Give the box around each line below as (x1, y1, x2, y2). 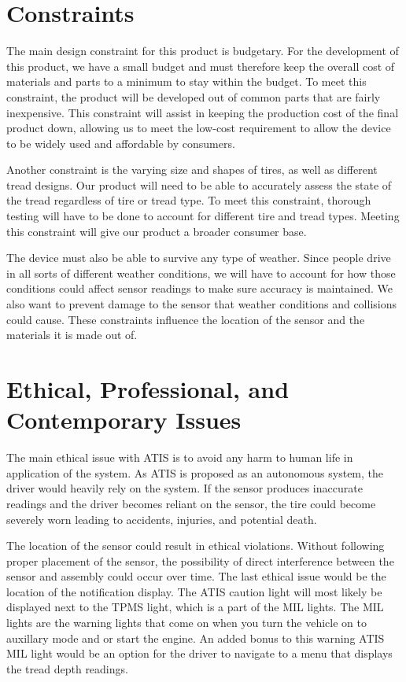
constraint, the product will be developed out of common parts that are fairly (6, 88, 381, 105)
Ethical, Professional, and (6, 373, 290, 404)
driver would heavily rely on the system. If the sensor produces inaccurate (6, 480, 363, 496)
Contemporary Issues (6, 404, 242, 436)
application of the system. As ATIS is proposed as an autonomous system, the (6, 464, 384, 481)
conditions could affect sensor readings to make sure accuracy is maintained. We (6, 280, 393, 297)
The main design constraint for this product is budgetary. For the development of (6, 42, 399, 59)
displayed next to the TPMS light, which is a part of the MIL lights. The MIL (6, 599, 384, 615)
